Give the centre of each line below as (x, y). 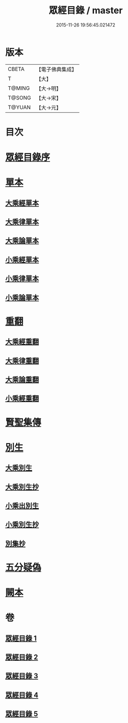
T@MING (19, 88)
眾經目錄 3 (22, 676)
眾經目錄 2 (22, 657)
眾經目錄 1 (21, 638)
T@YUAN (19, 107)
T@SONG (20, 97)
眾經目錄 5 (22, 714)
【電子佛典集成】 (57, 69)
